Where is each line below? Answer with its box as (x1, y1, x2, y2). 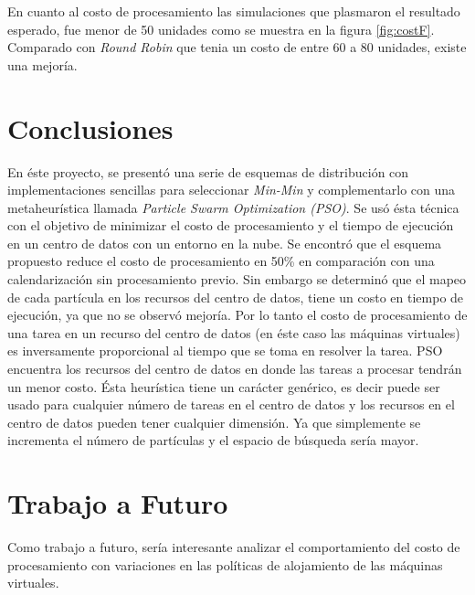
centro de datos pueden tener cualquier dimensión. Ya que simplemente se (7, 412, 421, 431)
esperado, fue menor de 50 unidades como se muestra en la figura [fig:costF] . (7, 19, 435, 38)
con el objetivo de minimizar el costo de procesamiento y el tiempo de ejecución (7, 216, 454, 235)
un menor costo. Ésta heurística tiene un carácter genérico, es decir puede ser (7, 377, 440, 396)
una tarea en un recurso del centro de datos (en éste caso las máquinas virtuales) (7, 323, 460, 342)
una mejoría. (7, 55, 78, 74)
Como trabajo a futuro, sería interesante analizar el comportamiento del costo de (7, 537, 460, 557)
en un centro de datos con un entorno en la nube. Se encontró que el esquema (7, 233, 442, 252)
